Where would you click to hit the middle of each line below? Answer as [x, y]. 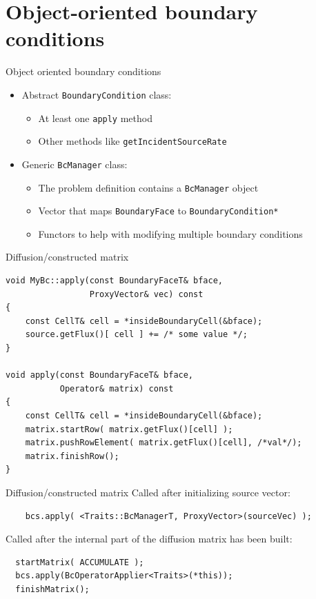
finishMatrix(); [52, 589]
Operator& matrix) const [117, 388]
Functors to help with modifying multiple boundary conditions [170, 233]
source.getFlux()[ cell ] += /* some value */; [136, 335]
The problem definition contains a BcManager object [148, 187]
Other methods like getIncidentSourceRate [132, 141]
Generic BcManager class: [75, 164]
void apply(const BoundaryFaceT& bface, [100, 375]
